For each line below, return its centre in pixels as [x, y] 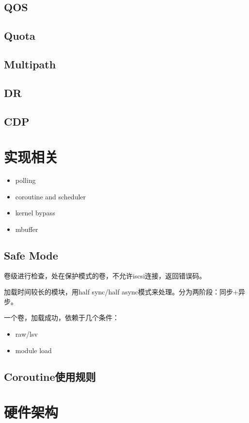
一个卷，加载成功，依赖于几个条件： [62, 317]
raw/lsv [26, 334]
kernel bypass [35, 213]
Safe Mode [31, 255]
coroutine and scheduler [51, 196]
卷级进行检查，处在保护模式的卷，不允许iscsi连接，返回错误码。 [105, 275]
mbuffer [27, 229]
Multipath [30, 64]
